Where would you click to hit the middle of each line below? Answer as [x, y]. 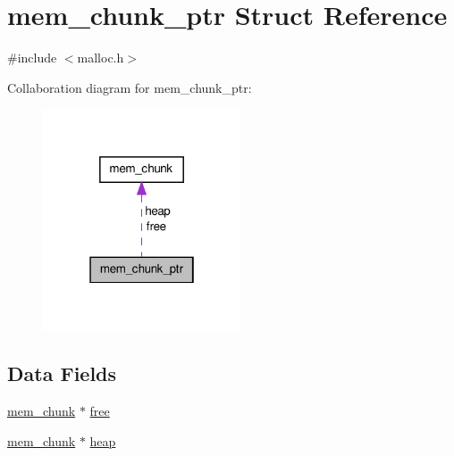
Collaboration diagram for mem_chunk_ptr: [130, 87]
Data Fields [62, 373]
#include [32, 58]
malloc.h [101, 58]
